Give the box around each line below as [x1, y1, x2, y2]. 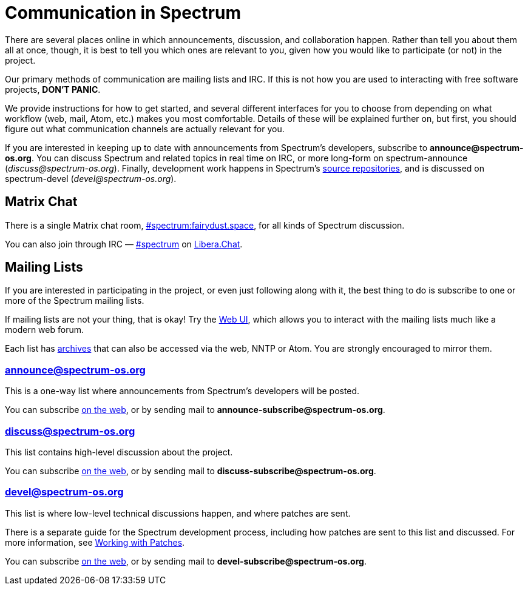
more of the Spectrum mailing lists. [5, 295, 144, 306]
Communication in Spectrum [5, 2, 241, 23]
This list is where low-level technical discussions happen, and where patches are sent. [5, 508, 351, 518]
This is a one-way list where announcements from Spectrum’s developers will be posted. [5, 386, 360, 397]
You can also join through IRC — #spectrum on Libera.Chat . [5, 238, 243, 249]
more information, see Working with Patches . [5, 537, 185, 548]
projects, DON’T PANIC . [5, 84, 101, 95]
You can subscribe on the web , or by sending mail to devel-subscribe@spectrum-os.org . [5, 555, 367, 566]
